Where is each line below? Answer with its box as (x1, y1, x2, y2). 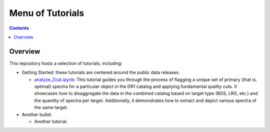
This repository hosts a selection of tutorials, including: (9, 60, 122, 66)
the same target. (34, 104, 68, 110)
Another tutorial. (34, 118, 68, 124)
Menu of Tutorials (9, 7, 84, 18)
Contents (9, 25, 29, 31)
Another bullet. (21, 111, 52, 117)
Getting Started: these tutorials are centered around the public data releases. (21, 69, 180, 75)
